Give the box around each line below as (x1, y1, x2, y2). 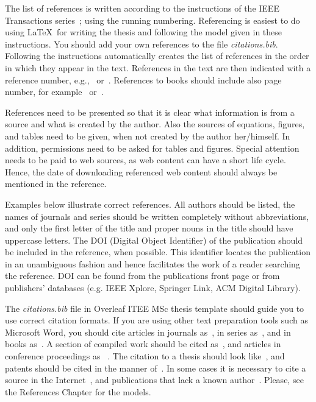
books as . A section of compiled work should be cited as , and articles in (5, 337, 281, 350)
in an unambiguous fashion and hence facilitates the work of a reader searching (5, 257, 300, 270)
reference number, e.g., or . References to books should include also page (5, 73, 282, 86)
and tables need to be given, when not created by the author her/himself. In (5, 129, 290, 142)
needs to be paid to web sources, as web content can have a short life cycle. (5, 153, 286, 166)
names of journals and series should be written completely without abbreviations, (5, 210, 309, 222)
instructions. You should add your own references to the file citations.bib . (5, 37, 278, 50)
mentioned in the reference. (5, 177, 107, 190)
